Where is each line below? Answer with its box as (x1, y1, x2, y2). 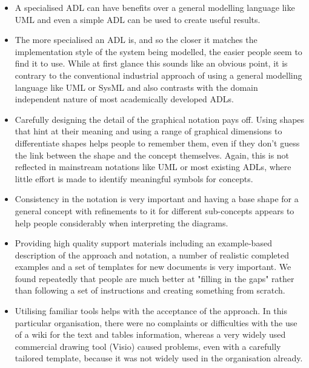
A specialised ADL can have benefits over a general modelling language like (15, 1, 295, 13)
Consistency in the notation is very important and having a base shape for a (15, 192, 299, 205)
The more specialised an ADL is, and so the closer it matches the (15, 33, 257, 46)
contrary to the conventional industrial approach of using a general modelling (15, 68, 302, 81)
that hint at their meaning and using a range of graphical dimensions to (15, 125, 282, 137)
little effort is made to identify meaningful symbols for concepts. (15, 172, 253, 185)
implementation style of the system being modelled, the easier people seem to (15, 45, 302, 57)
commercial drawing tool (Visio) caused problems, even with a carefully (15, 340, 281, 352)
